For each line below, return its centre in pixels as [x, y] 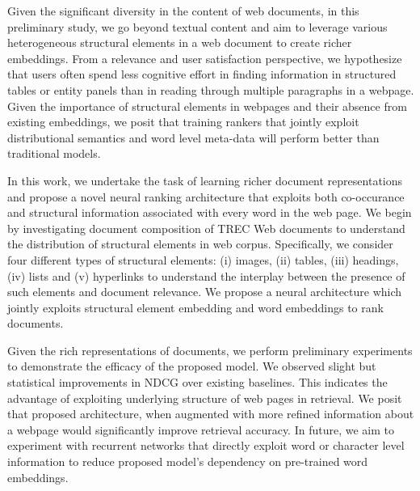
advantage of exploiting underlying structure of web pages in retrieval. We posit [205, 398]
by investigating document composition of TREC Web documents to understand [206, 228]
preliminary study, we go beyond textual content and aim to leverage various [197, 26]
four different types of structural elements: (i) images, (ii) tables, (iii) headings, [203, 259]
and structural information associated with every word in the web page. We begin [210, 212]
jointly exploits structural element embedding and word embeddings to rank [195, 307]
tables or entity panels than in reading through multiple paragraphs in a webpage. [211, 89]
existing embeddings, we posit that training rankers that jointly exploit [183, 122]
